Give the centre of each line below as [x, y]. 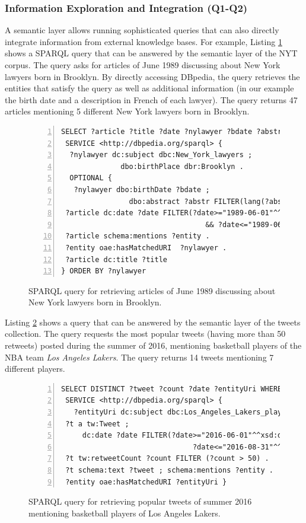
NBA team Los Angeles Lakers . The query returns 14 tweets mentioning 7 [139, 357]
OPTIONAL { [91, 178]
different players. [35, 369]
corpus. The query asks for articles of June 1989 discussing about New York [143, 65]
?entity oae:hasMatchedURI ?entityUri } [146, 482]
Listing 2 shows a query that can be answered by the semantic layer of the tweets [153, 322]
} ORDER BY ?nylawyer [104, 271]
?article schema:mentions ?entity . [138, 236]
